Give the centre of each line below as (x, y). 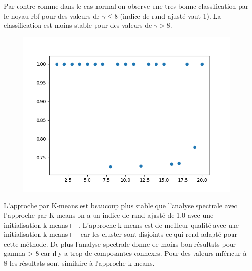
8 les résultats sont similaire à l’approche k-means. (79, 262)
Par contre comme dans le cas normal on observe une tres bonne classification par (126, 6)
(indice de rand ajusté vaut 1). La (171, 15)
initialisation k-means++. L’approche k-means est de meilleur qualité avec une (122, 224)
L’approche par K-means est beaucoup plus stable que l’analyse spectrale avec (121, 205)
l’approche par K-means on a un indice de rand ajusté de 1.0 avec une (109, 215)
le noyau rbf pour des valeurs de (52, 15)
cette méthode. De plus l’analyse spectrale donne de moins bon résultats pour (120, 243)
